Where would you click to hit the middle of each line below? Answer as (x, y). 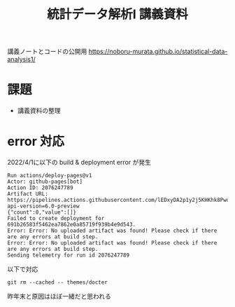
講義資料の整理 (39, 111)
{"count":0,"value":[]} (42, 212)
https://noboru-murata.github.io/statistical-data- (158, 52)
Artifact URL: (28, 194)
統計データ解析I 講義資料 (117, 14)
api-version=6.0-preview (43, 206)
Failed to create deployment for (56, 219)
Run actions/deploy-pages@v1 (50, 176)
